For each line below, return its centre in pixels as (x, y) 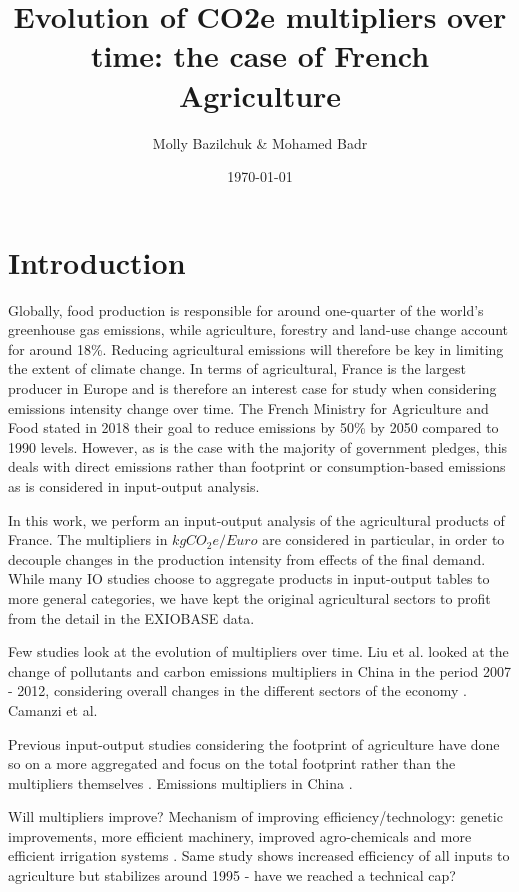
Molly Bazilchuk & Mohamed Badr (260, 142)
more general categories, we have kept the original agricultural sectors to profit (249, 597)
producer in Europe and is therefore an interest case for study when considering (252, 388)
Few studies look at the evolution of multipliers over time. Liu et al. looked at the (258, 651)
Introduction (97, 261)
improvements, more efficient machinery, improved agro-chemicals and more (240, 835)
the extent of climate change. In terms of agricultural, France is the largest (237, 368)
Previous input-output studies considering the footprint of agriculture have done (254, 743)
